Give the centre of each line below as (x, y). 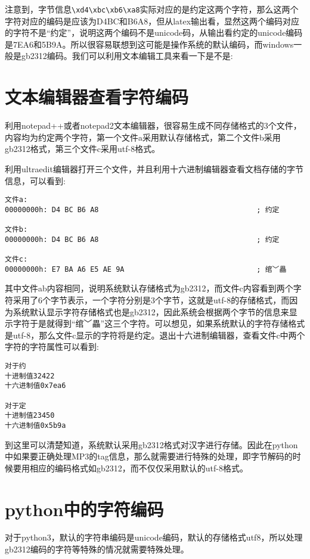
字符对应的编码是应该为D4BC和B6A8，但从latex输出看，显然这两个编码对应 (152, 21)
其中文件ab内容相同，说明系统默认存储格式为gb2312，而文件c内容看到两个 (149, 288)
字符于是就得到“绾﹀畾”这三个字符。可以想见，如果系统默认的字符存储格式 (159, 323)
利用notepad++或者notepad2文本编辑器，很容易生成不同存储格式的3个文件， (153, 125)
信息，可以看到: (35, 180)
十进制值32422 (30, 376)
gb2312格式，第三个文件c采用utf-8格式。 (83, 149)
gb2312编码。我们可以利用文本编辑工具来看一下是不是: (127, 56)
